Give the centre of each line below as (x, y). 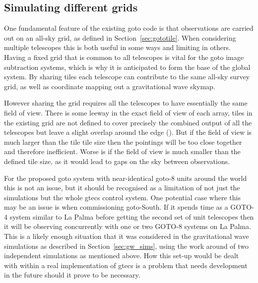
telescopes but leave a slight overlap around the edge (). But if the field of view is (128, 132)
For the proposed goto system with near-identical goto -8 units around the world (126, 178)
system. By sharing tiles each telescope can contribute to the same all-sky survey (127, 77)
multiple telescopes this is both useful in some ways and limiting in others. (117, 47)
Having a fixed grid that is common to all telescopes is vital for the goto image (124, 57)
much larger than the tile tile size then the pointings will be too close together (123, 141)
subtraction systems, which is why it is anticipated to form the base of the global (127, 67)
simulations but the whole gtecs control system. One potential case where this (122, 197)
